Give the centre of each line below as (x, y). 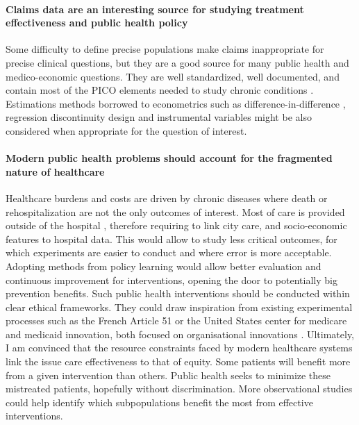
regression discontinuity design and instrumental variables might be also (159, 117)
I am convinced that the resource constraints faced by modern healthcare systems (179, 348)
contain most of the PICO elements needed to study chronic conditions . (160, 90)
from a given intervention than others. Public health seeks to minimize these (168, 375)
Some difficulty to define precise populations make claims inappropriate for (165, 49)
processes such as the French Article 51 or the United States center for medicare (176, 320)
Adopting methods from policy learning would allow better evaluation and (164, 266)
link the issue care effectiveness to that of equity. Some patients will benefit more (178, 361)
